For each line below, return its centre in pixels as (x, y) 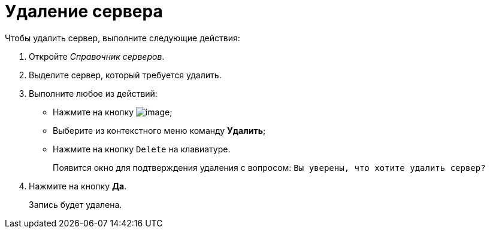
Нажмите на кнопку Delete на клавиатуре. (142, 149)
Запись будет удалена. (75, 204)
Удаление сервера (84, 11)
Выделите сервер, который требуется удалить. (125, 75)
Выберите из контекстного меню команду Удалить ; (159, 130)
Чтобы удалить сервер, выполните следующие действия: (123, 38)
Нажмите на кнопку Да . (78, 186)
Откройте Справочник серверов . (97, 56)
